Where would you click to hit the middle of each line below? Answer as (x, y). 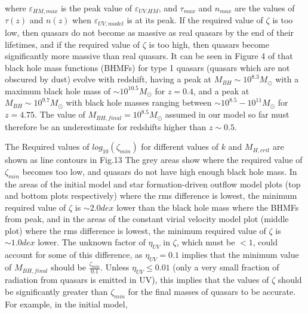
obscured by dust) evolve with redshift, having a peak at (108, 79)
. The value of (60, 114)
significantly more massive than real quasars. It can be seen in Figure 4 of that (149, 56)
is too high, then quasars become (209, 44)
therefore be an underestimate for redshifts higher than (106, 126)
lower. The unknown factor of (92, 242)
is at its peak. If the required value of (195, 20)
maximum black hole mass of (58, 90)
